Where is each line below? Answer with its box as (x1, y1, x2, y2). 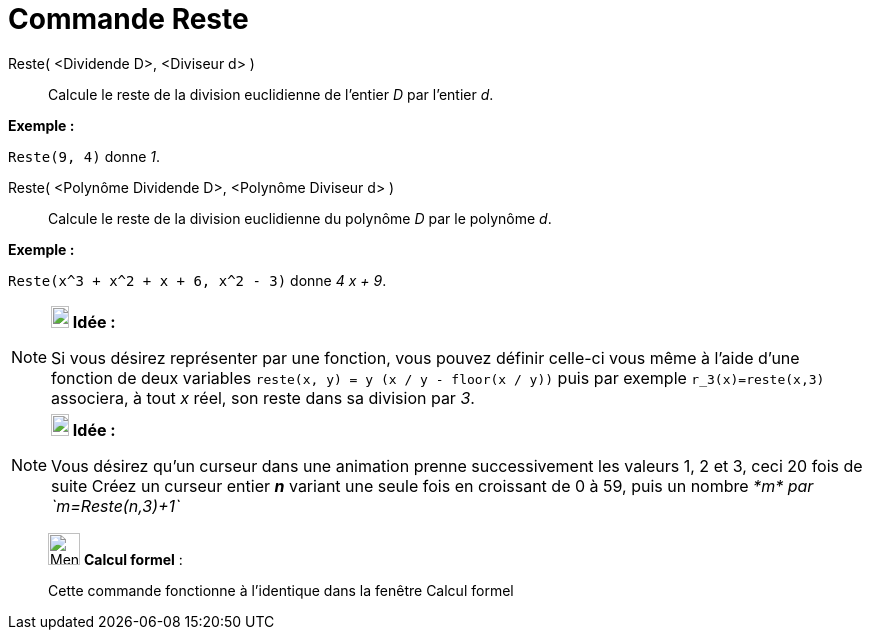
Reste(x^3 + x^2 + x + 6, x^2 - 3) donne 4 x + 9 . (8, 271, 387, 289)
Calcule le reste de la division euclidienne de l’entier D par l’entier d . (48, 85, 494, 103)
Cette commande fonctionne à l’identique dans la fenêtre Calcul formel (48, 581, 514, 599)
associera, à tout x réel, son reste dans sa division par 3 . (51, 387, 475, 408)
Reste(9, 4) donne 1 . (8, 147, 161, 165)
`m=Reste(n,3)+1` (51, 495, 181, 516)
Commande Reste (8, 2, 249, 36)
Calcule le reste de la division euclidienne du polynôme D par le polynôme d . (48, 209, 552, 227)
